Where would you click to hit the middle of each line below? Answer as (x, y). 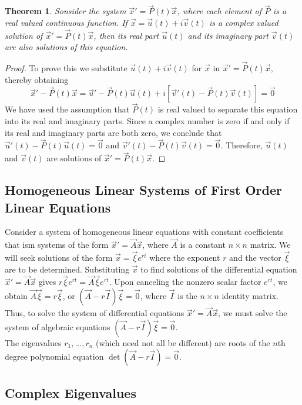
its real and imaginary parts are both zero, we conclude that (113, 132)
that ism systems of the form (57, 245)
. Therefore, (241, 145)
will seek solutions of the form (59, 258)
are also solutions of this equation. (66, 47)
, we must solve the (253, 313)
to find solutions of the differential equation (219, 269)
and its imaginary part (228, 35)
